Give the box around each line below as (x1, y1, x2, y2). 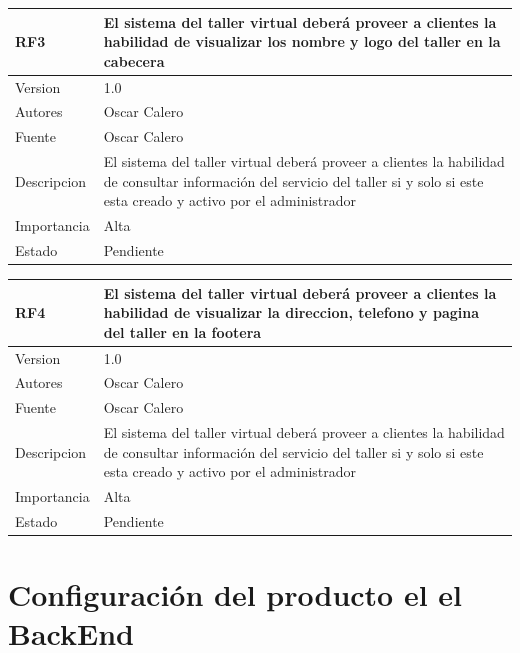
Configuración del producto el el (8, 574, 463, 615)
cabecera (103, 50, 165, 71)
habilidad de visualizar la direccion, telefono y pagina (103, 302, 480, 323)
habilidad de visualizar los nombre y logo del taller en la (103, 31, 501, 52)
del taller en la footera (103, 321, 262, 342)
